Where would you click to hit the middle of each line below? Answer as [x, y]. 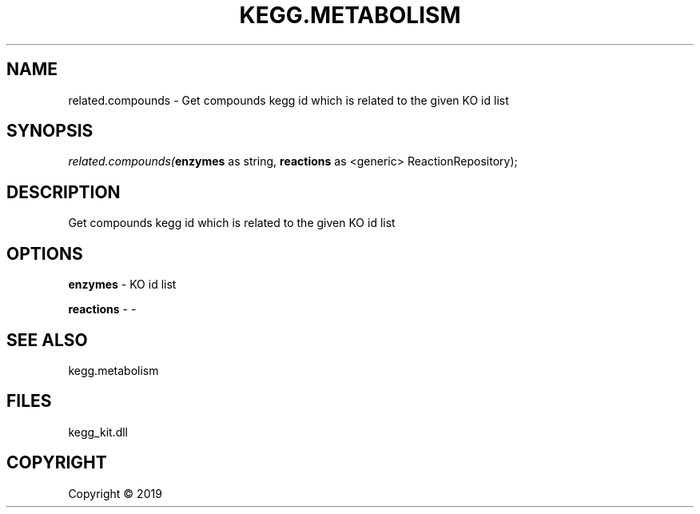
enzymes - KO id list [122, 285]
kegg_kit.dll [98, 432]
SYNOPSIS [50, 131]
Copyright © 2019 [115, 493]
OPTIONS [45, 253]
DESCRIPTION [64, 192]
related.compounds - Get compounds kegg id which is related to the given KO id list [288, 100]
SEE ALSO [47, 340]
